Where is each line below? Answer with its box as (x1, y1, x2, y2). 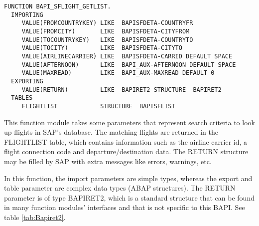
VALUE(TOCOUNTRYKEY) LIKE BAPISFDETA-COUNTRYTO (21, 36, 193, 43)
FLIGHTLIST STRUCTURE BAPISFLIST (21, 102, 175, 110)
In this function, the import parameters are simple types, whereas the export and (4, 173, 253, 183)
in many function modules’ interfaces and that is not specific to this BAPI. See (4, 202, 245, 213)
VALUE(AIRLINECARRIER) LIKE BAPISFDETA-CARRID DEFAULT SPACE (21, 52, 233, 60)
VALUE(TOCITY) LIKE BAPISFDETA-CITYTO (21, 44, 182, 52)
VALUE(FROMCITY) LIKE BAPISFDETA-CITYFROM (21, 27, 190, 35)
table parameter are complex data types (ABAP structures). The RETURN (4, 183, 236, 193)
